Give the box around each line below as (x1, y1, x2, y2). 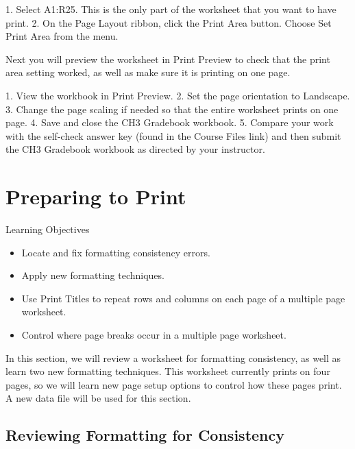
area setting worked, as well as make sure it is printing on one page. (5, 65, 291, 80)
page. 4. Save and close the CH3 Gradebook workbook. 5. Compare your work (5, 115, 334, 130)
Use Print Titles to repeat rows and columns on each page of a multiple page (21, 291, 345, 305)
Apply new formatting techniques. (21, 268, 164, 282)
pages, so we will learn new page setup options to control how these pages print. (5, 377, 342, 391)
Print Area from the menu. (5, 29, 119, 43)
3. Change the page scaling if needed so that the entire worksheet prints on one (5, 101, 339, 116)
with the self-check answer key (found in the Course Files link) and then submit (5, 128, 341, 143)
